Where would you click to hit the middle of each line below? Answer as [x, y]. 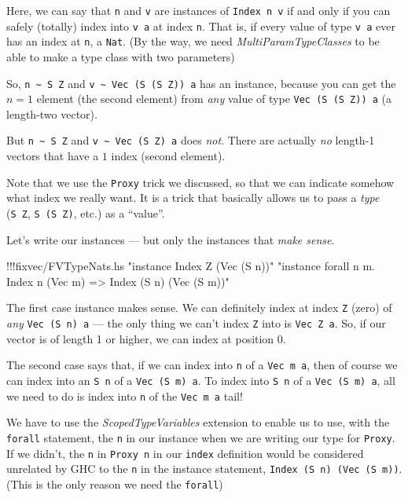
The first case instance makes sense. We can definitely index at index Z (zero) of [199, 308]
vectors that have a [53, 156]
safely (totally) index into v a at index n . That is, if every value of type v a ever [201, 26]
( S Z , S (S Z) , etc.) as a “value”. [86, 212]
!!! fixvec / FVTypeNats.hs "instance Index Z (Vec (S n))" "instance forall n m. [191, 266]
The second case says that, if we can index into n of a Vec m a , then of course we [202, 365]
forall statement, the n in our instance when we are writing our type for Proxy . [201, 437]
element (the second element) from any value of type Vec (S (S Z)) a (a [214, 99]
